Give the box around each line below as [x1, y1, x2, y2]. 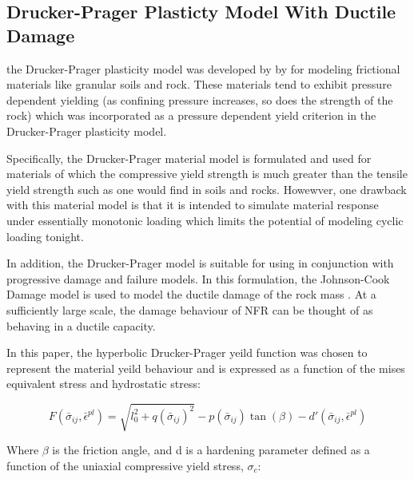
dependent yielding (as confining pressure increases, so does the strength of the [6, 91, 393, 108]
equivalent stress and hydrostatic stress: [6, 375, 201, 392]
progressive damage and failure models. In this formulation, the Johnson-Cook [6, 270, 390, 287]
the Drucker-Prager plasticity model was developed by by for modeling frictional [6, 60, 400, 77]
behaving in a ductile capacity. [6, 317, 156, 334]
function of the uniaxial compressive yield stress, [6, 457, 244, 474]
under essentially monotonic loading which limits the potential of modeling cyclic [6, 212, 404, 228]
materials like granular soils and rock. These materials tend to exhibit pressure [6, 76, 392, 93]
